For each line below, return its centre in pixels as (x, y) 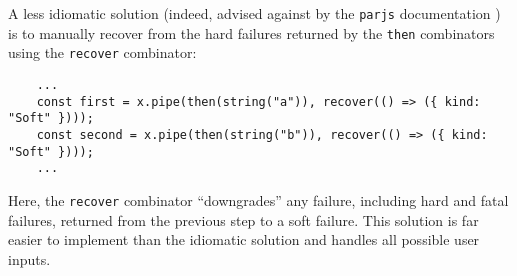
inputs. (29, 258)
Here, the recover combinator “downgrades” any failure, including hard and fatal (258, 199)
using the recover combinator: (102, 52)
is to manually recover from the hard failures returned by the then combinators (251, 32)
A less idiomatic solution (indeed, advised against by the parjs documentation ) (254, 13)
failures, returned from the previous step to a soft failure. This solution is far (243, 219)
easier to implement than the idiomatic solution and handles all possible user (244, 239)
